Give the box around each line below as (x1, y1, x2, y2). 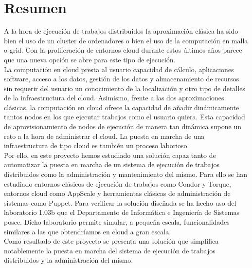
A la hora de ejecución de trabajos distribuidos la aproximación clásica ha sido (4, 26, 238, 36)
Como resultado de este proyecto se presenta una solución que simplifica (4, 236, 219, 246)
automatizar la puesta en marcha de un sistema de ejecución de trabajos (4, 159, 219, 170)
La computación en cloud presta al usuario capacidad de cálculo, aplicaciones (4, 64, 234, 74)
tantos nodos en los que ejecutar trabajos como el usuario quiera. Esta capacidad (4, 112, 245, 122)
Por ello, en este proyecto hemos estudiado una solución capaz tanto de (4, 150, 216, 160)
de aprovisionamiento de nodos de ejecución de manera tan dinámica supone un (4, 121, 241, 132)
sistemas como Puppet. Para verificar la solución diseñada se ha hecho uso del (4, 197, 236, 208)
